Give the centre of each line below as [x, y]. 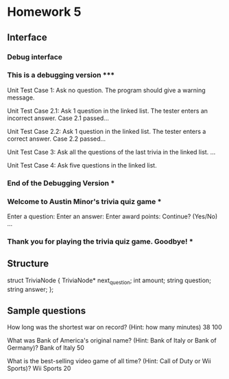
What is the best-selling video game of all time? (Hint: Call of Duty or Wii [109, 361]
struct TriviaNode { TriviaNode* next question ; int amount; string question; [109, 281]
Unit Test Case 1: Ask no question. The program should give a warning [106, 90]
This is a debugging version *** [61, 75]
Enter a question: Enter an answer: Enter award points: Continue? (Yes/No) [112, 216]
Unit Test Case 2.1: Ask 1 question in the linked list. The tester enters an [107, 111]
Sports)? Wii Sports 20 [39, 369]
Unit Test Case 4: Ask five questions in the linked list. [82, 165]
